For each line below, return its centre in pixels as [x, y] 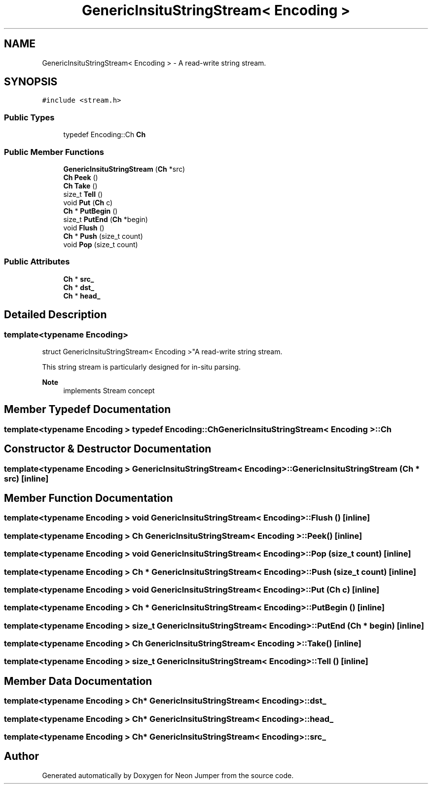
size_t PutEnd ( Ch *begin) [106, 219]
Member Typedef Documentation [88, 410]
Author [21, 756]
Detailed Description [55, 315]
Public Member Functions [54, 152]
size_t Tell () [83, 194]
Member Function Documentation [89, 498]
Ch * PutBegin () [90, 211]
